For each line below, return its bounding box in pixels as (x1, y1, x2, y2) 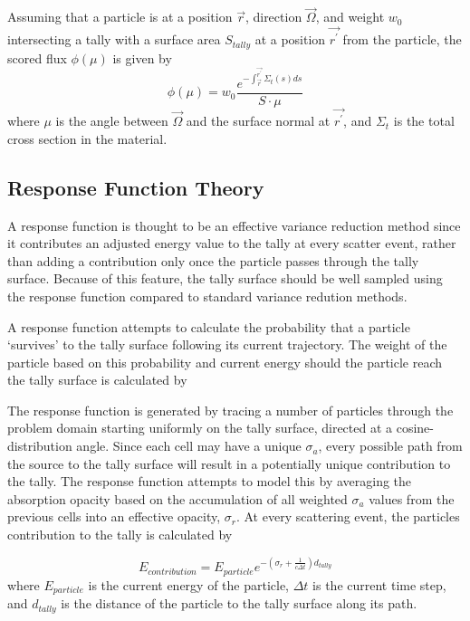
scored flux (7, 48, 67, 67)
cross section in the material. (7, 129, 168, 148)
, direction (245, 7, 302, 26)
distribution (7, 436, 72, 455)
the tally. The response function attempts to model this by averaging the (7, 472, 412, 491)
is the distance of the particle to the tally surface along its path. (61, 594, 417, 613)
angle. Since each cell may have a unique (76, 436, 302, 455)
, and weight (315, 7, 385, 26)
